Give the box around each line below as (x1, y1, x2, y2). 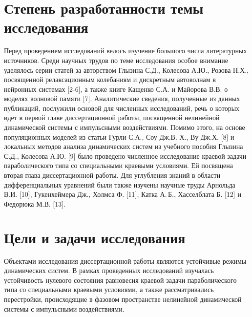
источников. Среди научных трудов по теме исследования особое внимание (4, 55, 228, 65)
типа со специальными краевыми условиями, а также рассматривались (4, 284, 214, 295)
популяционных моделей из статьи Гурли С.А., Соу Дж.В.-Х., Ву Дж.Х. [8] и (4, 131, 234, 142)
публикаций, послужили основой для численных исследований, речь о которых (4, 103, 240, 113)
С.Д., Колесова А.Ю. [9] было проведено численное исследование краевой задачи (4, 150, 247, 161)
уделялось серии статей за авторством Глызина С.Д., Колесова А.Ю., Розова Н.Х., (4, 64, 249, 75)
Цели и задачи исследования (4, 227, 186, 247)
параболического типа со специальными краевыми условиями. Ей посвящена (4, 160, 233, 170)
